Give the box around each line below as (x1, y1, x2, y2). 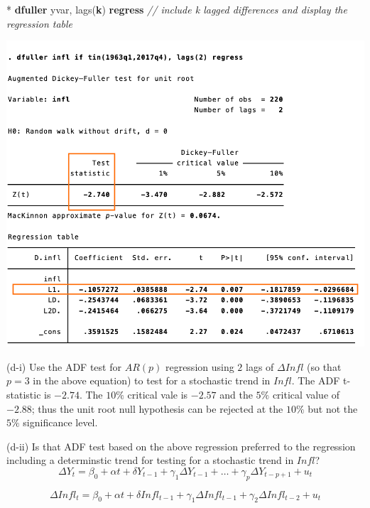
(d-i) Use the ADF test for (6, 359, 121, 374)
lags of (246, 359, 274, 374)
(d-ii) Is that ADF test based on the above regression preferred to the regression (6, 438, 356, 453)
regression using (165, 359, 234, 374)
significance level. (23, 415, 98, 430)
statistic (6, 387, 41, 401)
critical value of (272, 387, 340, 401)
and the (219, 387, 253, 401)
